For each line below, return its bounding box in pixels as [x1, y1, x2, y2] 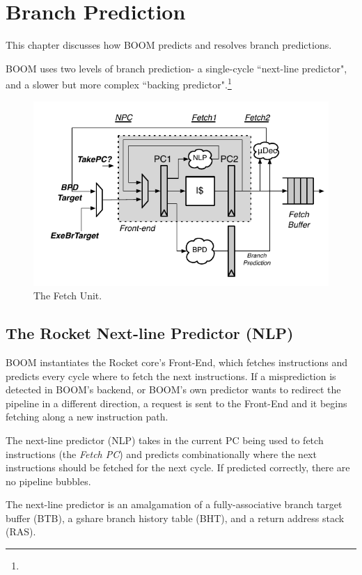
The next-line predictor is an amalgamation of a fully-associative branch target [6, 497, 343, 512]
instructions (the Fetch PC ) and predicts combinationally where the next [6, 446, 317, 461]
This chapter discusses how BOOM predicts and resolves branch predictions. [6, 38, 332, 52]
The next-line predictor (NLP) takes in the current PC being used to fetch [6, 432, 324, 447]
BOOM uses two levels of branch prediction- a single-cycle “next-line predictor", [6, 61, 347, 75]
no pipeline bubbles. [6, 473, 91, 488]
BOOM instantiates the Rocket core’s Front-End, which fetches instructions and [6, 354, 347, 369]
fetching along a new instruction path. [6, 409, 168, 424]
